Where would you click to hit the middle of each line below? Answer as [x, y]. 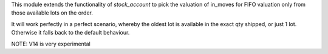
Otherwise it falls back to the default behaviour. [70, 33]
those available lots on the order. [52, 13]
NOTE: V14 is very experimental [51, 44]
